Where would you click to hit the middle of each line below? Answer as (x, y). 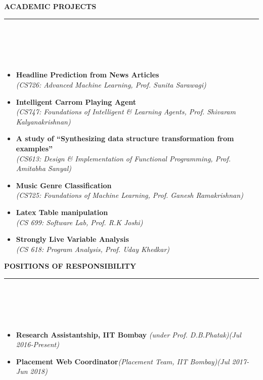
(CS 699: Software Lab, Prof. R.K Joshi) (79, 222)
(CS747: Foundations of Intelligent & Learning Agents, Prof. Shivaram (126, 112)
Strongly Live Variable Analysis (72, 239)
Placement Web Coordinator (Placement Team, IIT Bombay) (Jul (123, 361)
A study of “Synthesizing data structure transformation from (125, 138)
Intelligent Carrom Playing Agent (76, 101)
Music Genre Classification (64, 185)
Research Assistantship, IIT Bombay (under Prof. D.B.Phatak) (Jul (128, 334)
